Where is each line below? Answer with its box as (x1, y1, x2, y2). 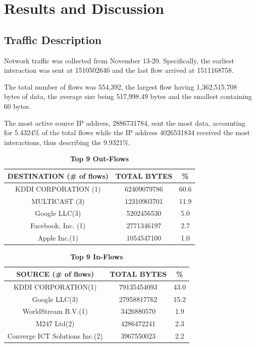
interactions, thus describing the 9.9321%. (4, 137, 131, 147)
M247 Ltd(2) (36, 318, 75, 329)
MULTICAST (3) (31, 196, 85, 206)
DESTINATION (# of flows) (7, 170, 109, 181)
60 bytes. (4, 100, 31, 111)
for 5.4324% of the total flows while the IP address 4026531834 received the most (4, 127, 250, 138)
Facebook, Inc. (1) (30, 220, 86, 231)
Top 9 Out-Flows (70, 153, 129, 164)
